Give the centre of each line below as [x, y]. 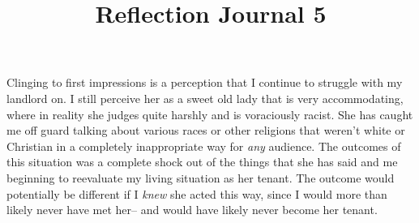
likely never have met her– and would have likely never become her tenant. [192, 210]
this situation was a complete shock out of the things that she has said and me [202, 162]
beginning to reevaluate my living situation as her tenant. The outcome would [201, 177]
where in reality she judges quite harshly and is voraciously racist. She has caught [210, 114]
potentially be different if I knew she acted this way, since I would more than [197, 193]
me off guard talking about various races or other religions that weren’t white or [206, 130]
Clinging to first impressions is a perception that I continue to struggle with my [205, 82]
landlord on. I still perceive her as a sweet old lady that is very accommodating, [205, 98]
